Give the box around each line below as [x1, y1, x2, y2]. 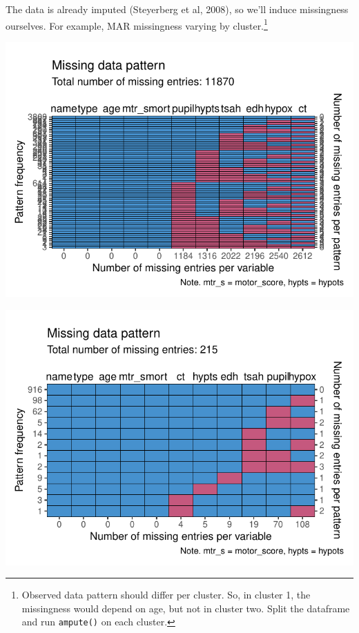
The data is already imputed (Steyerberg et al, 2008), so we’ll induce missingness [6, 2, 349, 16]
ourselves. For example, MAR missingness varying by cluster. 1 [6, 16, 268, 32]
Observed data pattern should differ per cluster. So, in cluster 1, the [21, 587, 311, 602]
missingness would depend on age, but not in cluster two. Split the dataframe [21, 601, 350, 615]
